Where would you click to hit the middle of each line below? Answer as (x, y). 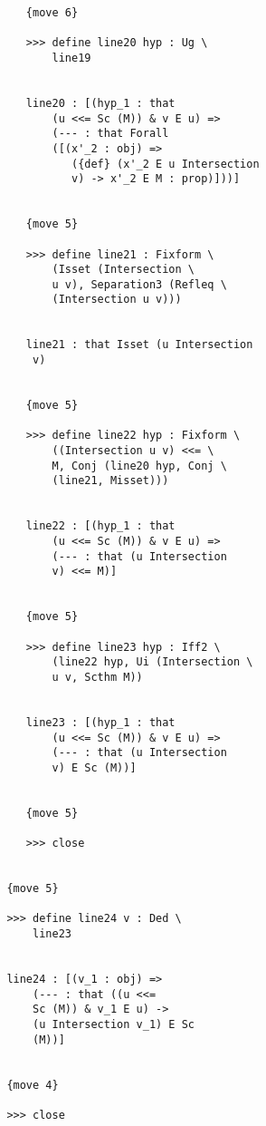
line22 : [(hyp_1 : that (100, 526)
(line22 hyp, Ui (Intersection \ (152, 662)
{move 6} (52, 13)
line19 (71, 58)
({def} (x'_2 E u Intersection (165, 164)
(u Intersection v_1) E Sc (114, 1024)
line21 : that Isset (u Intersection (139, 345)
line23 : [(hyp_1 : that (100, 722)
